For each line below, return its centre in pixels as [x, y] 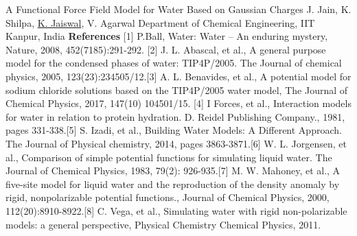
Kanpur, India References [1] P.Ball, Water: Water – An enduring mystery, [167, 36]
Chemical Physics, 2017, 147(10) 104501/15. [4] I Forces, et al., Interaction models [178, 103]
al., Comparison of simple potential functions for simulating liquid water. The [169, 157]
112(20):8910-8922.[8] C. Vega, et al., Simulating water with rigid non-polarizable [176, 210]
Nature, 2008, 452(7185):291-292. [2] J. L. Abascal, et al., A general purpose [166, 49]
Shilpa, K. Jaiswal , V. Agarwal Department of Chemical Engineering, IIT [160, 22]
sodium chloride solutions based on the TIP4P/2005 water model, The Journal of [177, 90]
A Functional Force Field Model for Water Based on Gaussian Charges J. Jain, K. [178, 9]
